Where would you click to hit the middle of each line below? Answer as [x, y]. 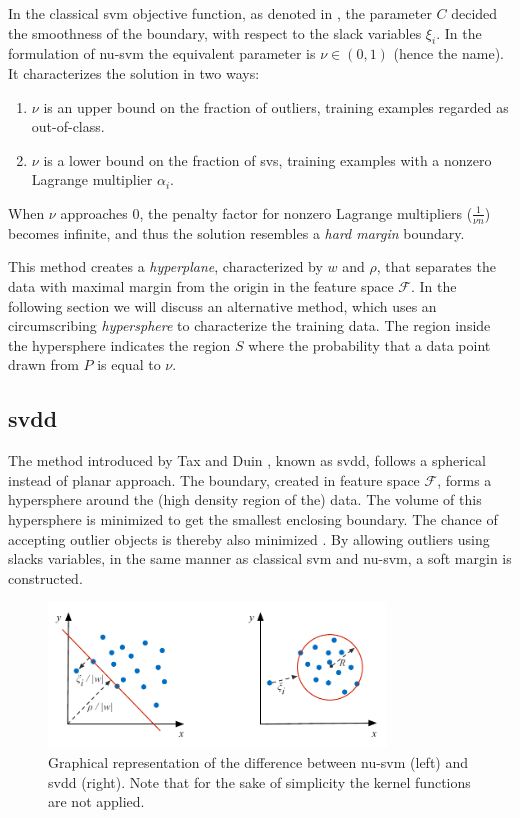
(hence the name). [448, 53]
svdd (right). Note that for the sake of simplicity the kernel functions [259, 781]
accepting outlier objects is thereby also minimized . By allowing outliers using [249, 538]
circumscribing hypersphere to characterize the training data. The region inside [249, 325]
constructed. [45, 577]
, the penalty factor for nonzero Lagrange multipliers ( [306, 212]
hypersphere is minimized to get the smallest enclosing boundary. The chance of [253, 518]
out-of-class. [68, 126]
